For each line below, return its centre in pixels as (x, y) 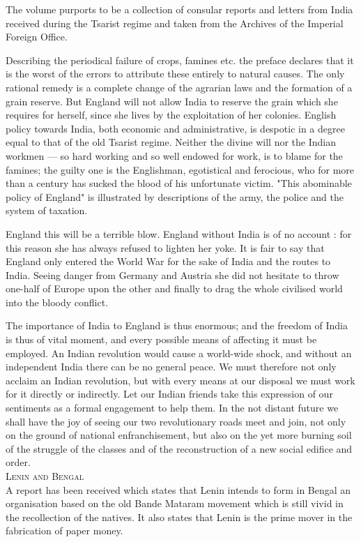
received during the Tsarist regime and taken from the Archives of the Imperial (175, 23)
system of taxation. (47, 210)
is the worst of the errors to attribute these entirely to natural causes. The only (175, 74)
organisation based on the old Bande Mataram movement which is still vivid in (175, 503)
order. (18, 462)
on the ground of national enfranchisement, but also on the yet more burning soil (179, 435)
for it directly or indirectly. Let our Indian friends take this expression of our (169, 394)
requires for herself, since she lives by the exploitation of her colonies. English (171, 115)
